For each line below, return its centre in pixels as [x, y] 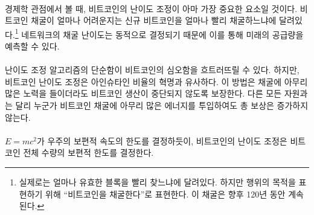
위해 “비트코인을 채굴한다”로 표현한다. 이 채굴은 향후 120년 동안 [165, 194]
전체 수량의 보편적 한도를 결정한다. [88, 152]
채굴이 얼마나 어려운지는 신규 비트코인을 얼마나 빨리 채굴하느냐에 [154, 20]
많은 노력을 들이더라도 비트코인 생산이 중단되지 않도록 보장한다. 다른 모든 [143, 93]
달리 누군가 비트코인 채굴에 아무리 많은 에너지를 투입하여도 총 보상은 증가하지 [162, 105]
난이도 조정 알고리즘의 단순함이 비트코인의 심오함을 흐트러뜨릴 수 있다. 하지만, [152, 70]
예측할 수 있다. [32, 46]
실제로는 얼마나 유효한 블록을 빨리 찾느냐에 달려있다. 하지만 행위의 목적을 [157, 181]
